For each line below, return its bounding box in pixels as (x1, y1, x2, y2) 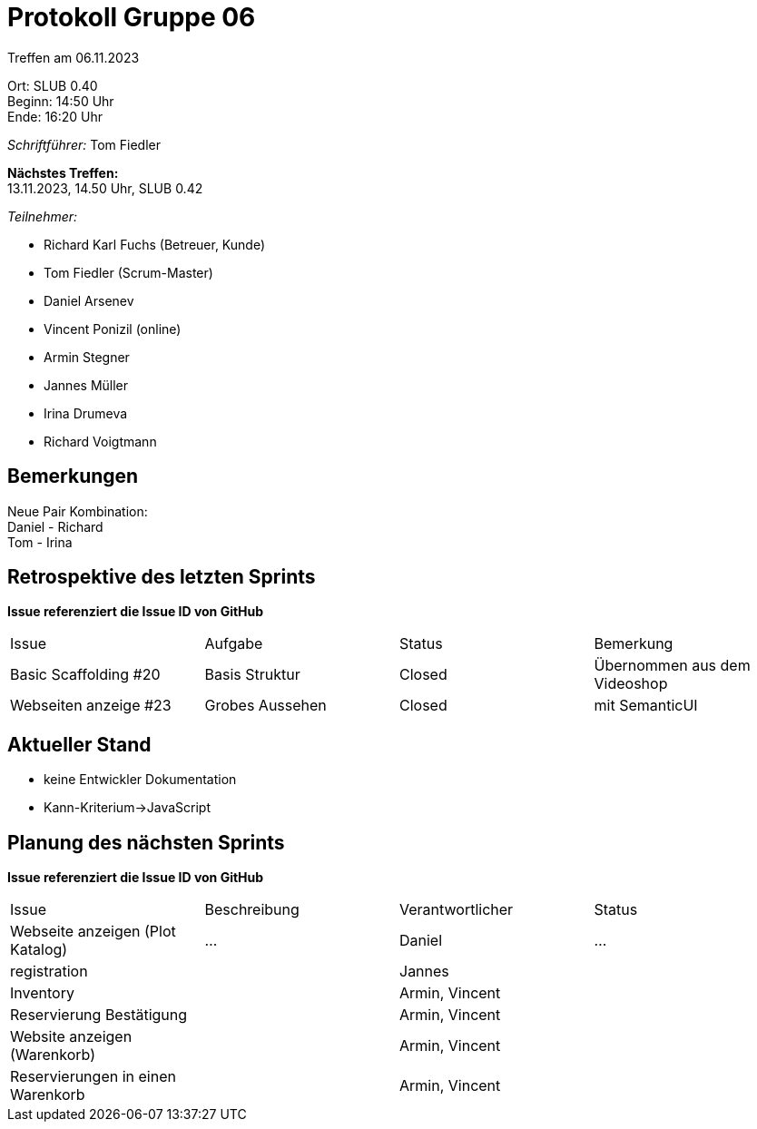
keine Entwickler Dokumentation (44, 771, 237, 788)
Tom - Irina (7, 534, 73, 550)
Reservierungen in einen (10, 1067, 176, 1086)
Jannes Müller (44, 377, 129, 393)
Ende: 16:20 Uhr (7, 108, 103, 124)
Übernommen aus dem (594, 656, 751, 675)
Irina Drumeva (44, 405, 128, 421)
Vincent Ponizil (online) (44, 320, 182, 337)
